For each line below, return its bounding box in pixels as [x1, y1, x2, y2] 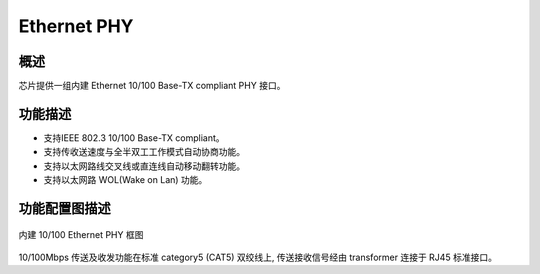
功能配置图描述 [18, 200, 111, 217]
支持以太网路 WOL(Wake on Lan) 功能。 [43, 174, 208, 186]
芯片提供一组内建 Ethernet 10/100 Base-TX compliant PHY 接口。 [18, 80, 286, 92]
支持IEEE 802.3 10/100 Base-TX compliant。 [43, 131, 225, 144]
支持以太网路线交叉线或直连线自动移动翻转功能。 [43, 160, 245, 172]
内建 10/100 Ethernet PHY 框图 [18, 228, 144, 240]
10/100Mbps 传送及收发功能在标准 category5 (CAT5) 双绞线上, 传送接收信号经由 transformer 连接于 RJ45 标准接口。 [18, 251, 497, 263]
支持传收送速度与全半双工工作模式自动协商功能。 [43, 146, 245, 158]
